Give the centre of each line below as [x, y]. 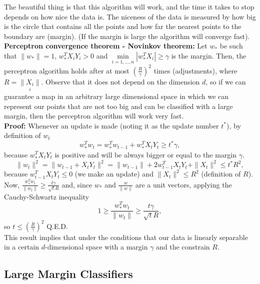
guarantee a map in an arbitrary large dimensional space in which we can [116, 96]
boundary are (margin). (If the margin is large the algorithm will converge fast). [127, 36]
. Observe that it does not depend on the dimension [120, 81]
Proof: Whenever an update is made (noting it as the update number [111, 125]
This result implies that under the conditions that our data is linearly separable [126, 237]
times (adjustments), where [195, 70]
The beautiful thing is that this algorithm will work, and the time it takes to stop [129, 6]
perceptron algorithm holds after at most [67, 70]
